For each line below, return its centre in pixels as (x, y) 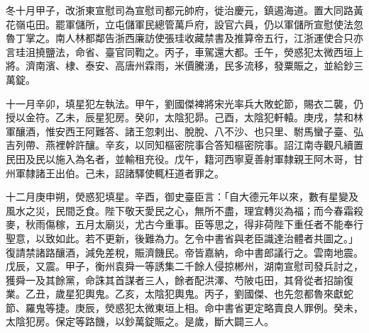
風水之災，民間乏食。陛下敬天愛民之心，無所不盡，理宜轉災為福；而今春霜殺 (184, 210)
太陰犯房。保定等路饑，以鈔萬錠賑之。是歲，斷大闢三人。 (140, 321)
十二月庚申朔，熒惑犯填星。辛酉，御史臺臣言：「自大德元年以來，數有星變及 (182, 197)
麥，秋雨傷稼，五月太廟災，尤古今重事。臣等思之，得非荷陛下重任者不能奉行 (184, 224)
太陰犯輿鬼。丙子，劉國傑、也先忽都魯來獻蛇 (249, 294)
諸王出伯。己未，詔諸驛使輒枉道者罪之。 (130, 173)
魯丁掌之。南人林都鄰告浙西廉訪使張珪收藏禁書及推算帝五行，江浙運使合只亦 (184, 38)
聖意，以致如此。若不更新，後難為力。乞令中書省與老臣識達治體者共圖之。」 (182, 238)
